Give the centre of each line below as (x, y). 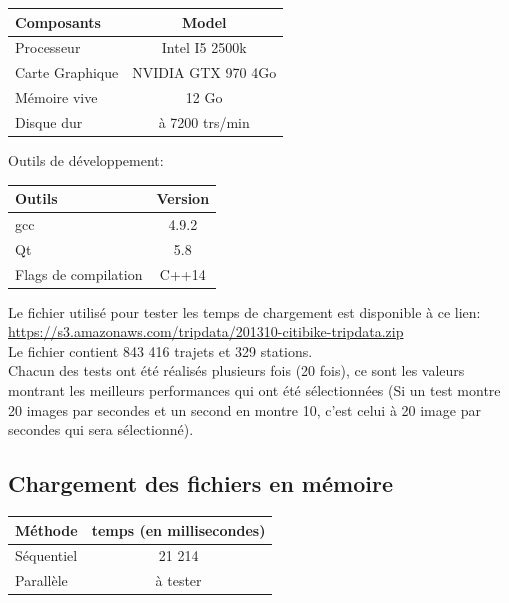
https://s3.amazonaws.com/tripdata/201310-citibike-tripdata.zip (206, 331)
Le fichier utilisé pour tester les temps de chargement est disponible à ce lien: (244, 311)
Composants (58, 21)
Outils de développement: (86, 159)
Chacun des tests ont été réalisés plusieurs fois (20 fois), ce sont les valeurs (236, 370)
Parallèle (41, 580)
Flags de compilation (79, 273)
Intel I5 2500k (204, 47)
